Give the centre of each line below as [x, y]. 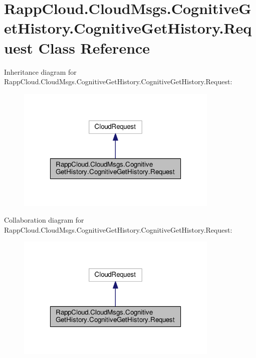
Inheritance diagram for [40, 71]
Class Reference [94, 47]
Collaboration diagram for [44, 220]
